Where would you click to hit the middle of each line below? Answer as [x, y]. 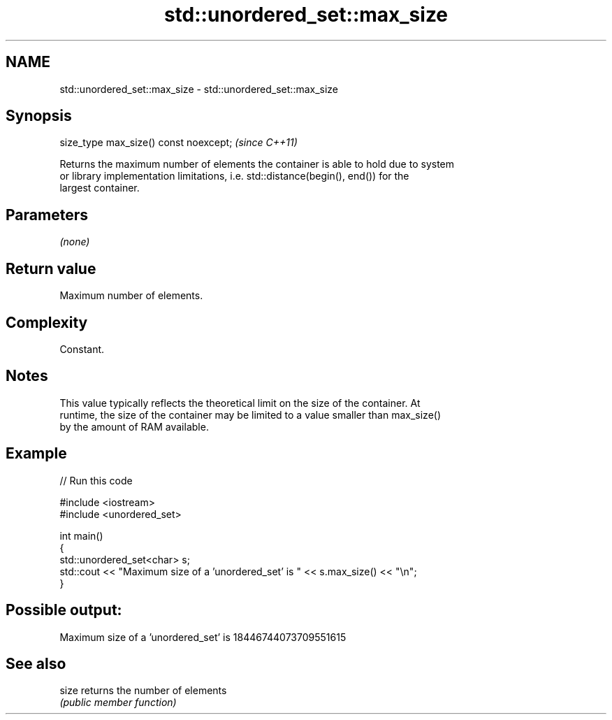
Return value [51, 268]
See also [36, 663]
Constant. [82, 349]
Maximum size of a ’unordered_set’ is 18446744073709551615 [203, 637]
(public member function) [118, 703]
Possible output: [64, 610]
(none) [75, 242]
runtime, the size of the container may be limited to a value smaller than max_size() [250, 415]
